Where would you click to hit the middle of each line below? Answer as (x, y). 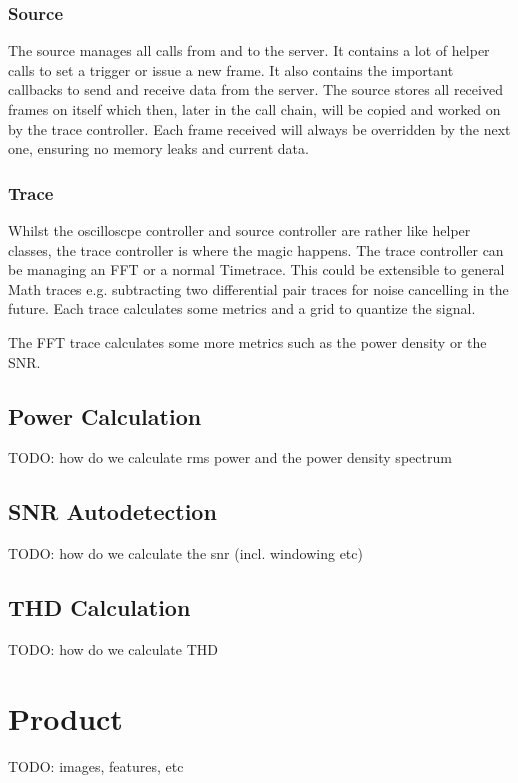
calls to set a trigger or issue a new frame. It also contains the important (231, 69)
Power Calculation (105, 415)
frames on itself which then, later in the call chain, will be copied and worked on (254, 109)
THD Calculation (99, 607)
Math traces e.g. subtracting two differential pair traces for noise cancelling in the (258, 288)
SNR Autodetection (112, 511)
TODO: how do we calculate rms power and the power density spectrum (230, 457)
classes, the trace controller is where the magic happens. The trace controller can (256, 249)
